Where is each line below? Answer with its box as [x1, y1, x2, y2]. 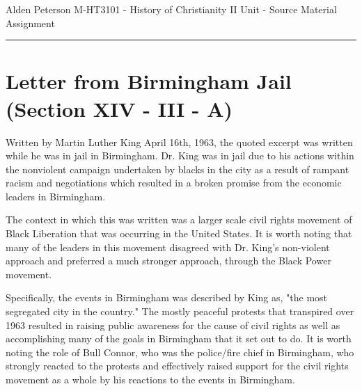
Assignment [6, 15, 55, 30]
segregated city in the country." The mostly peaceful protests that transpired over [6, 304, 354, 319]
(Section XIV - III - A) [6, 94, 233, 122]
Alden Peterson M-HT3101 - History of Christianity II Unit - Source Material [6, 2, 337, 16]
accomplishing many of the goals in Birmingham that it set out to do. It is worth [6, 331, 352, 346]
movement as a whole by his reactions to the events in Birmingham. [6, 372, 295, 386]
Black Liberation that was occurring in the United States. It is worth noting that [6, 226, 352, 241]
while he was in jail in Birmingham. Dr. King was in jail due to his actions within [6, 148, 354, 163]
